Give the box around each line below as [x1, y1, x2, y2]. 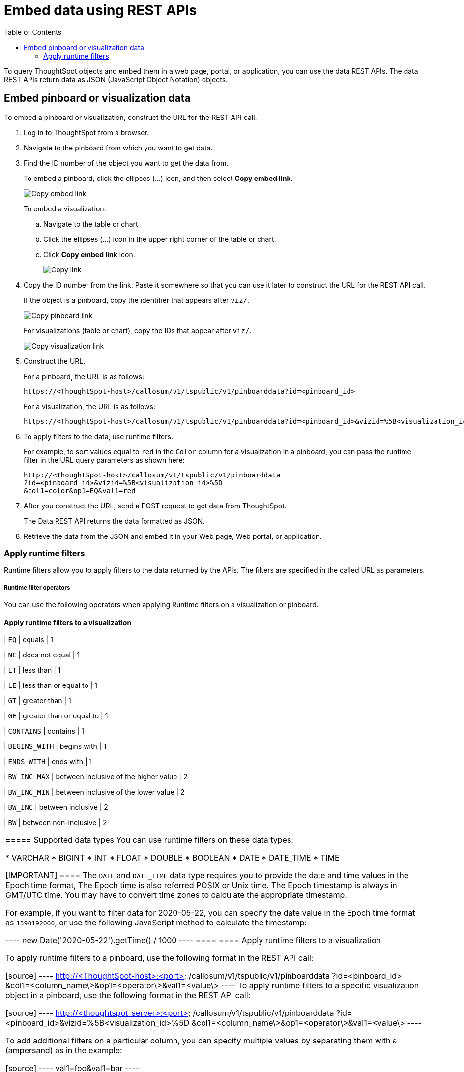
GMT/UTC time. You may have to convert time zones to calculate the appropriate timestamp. [5, 890, 347, 900]
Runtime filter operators [4, 584, 70, 591]
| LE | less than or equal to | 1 [4, 681, 98, 690]
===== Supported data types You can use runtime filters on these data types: [5, 835, 293, 845]
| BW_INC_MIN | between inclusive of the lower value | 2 [4, 788, 185, 797]
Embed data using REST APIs [4, 2, 197, 19]
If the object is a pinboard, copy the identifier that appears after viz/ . [24, 296, 250, 304]
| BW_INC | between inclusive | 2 [4, 803, 108, 812]
